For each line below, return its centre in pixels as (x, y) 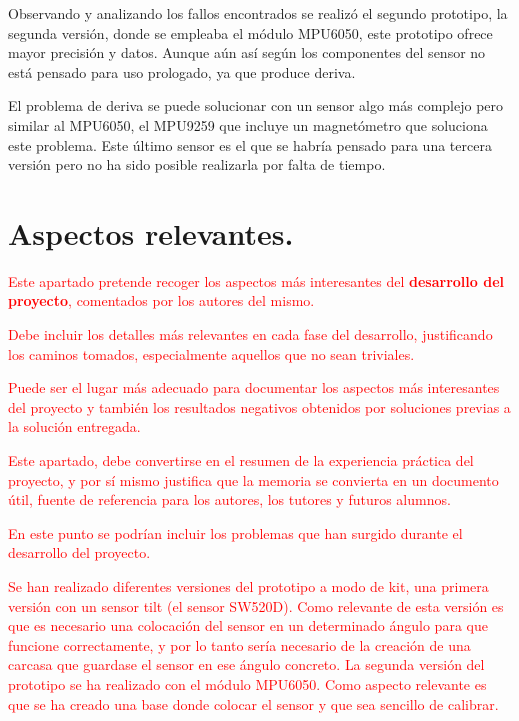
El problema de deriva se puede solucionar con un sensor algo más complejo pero (256, 105)
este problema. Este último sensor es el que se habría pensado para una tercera (250, 144)
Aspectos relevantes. (151, 232)
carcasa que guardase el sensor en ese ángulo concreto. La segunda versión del (246, 664)
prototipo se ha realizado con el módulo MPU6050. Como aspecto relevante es (247, 683)
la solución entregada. (74, 426)
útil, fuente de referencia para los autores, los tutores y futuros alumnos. (229, 499)
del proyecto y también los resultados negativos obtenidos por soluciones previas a (259, 406)
